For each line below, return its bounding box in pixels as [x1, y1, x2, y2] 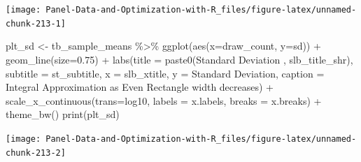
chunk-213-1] [6, 18, 66, 29]
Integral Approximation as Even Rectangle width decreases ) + [6, 80, 274, 94]
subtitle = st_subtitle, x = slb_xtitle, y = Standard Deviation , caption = [6, 66, 325, 80]
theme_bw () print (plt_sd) [6, 107, 120, 121]
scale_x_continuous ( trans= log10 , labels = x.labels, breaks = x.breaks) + [6, 93, 322, 108]
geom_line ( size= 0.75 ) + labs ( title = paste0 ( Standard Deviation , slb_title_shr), [6, 52, 353, 66]
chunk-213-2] [6, 147, 66, 158]
